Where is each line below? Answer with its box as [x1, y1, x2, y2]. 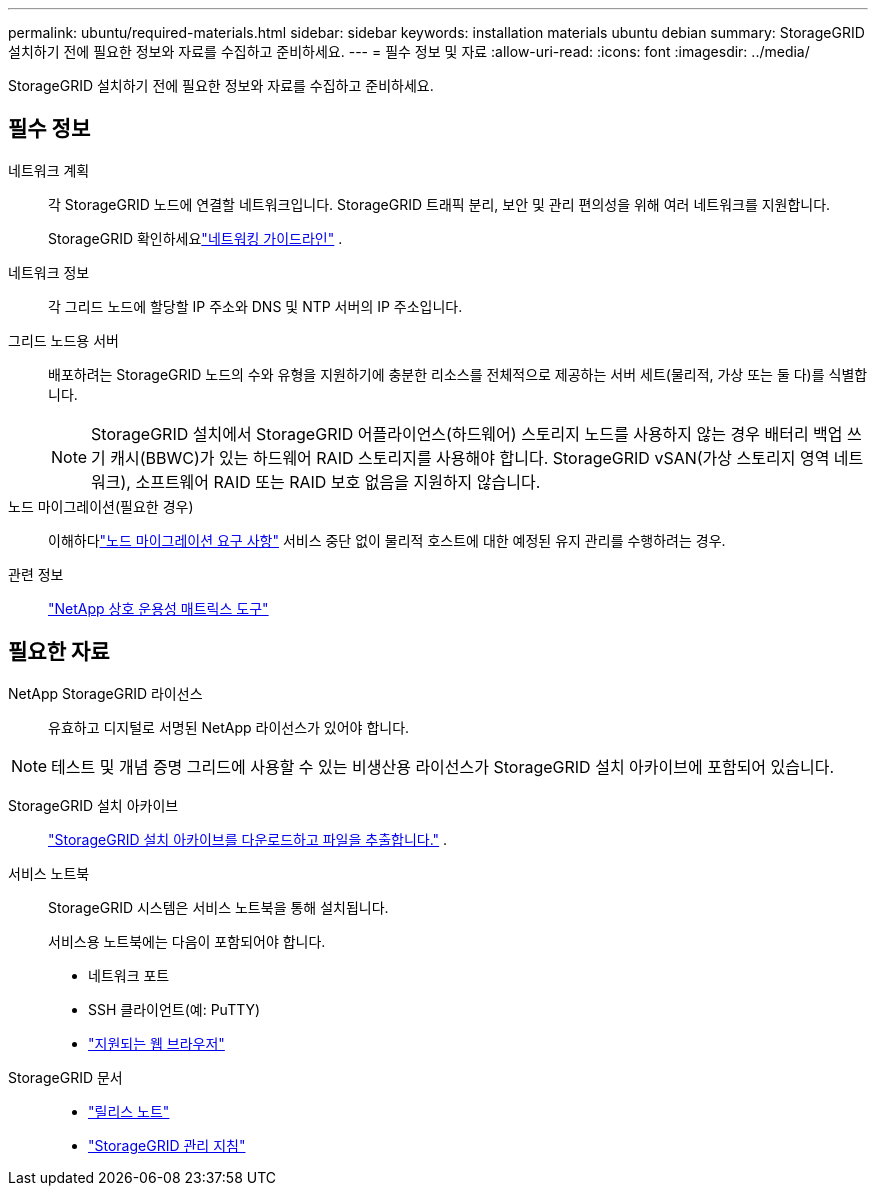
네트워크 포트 [88, 966, 170, 984]
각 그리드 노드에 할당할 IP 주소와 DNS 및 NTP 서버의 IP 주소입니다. [48, 297, 463, 315]
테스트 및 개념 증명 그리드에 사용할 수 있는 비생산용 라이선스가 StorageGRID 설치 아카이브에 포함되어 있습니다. [51, 756, 835, 777]
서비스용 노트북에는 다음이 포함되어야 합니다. [48, 932, 326, 950]
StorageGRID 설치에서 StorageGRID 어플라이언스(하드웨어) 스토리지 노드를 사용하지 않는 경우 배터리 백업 [91, 423, 843, 444]
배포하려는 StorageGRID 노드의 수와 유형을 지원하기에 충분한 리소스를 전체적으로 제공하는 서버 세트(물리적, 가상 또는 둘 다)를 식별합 [48, 365, 868, 383]
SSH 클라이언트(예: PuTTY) [88, 1000, 261, 1018]
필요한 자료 [8, 639, 110, 665]
